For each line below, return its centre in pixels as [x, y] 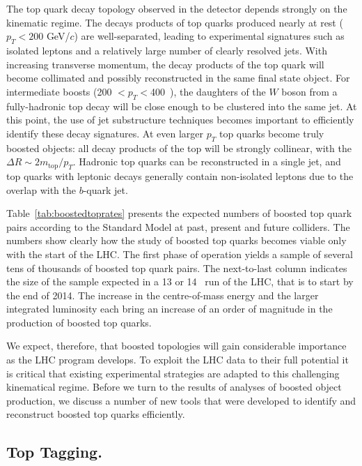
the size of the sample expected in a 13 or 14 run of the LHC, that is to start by [180, 281]
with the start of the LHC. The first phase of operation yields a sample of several [180, 254]
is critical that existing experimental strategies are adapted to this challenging [173, 373]
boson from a [309, 91]
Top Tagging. [54, 452]
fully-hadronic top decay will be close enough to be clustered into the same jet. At [182, 106]
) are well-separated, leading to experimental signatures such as [209, 36]
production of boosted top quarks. [79, 322]
